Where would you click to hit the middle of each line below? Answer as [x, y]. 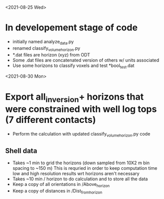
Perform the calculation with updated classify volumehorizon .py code [81, 134]
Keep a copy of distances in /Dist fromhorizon [57, 192]
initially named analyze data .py [43, 42]
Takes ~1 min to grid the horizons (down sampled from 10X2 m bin [81, 163]
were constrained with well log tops [81, 109]
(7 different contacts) [51, 120]
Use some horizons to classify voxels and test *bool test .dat [73, 66]
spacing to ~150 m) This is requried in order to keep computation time [85, 168]
